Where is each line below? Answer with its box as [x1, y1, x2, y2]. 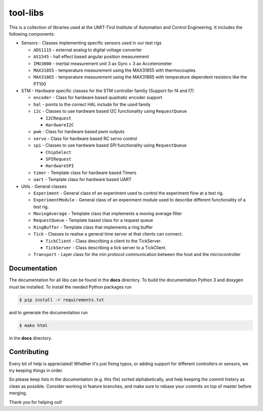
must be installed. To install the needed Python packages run [9, 284, 132, 290]
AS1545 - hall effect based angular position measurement [33, 54, 149, 59]
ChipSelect [45, 149, 72, 155]
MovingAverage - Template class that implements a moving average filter [33, 211, 182, 216]
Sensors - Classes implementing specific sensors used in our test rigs [21, 40, 162, 46]
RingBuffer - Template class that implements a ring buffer [33, 224, 153, 230]
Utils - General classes [21, 183, 67, 189]
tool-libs [9, 7, 44, 18]
